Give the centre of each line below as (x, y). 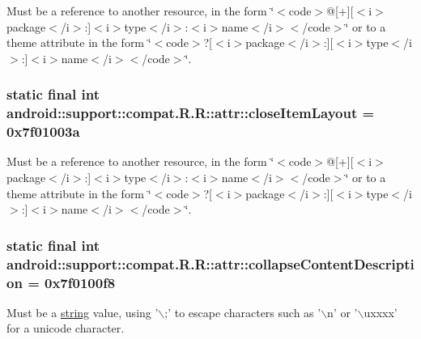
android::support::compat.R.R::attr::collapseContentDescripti (210, 263)
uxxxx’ (381, 312)
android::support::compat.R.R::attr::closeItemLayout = (191, 113)
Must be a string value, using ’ (83, 312)
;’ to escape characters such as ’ (243, 312)
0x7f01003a (43, 131)
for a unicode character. (66, 328)
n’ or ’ (342, 312)
